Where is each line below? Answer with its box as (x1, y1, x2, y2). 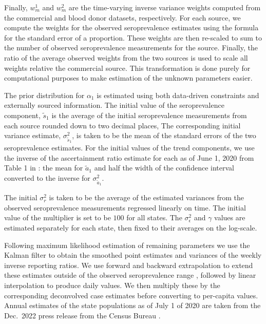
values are (214, 212, 245, 223)
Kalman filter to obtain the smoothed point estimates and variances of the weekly (4, 250, 262, 260)
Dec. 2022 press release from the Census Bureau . (4, 310, 161, 320)
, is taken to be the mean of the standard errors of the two (72, 130, 256, 141)
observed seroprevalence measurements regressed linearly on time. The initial (4, 202, 246, 213)
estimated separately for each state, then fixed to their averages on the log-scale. (4, 222, 257, 233)
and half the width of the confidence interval (94, 162, 234, 173)
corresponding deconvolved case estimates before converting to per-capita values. (4, 290, 258, 300)
